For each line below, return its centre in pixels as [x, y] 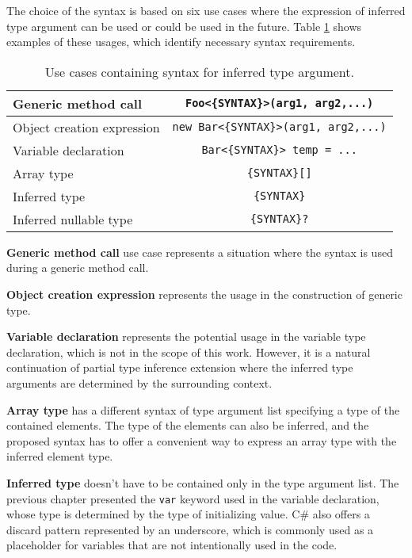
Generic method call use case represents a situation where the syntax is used [200, 252]
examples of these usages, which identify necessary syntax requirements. [181, 42]
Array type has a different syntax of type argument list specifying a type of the [203, 409]
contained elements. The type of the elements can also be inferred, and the [188, 425]
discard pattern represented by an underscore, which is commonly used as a [190, 529]
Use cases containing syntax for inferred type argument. [199, 71]
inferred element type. [60, 456]
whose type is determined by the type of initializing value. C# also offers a [188, 514]
